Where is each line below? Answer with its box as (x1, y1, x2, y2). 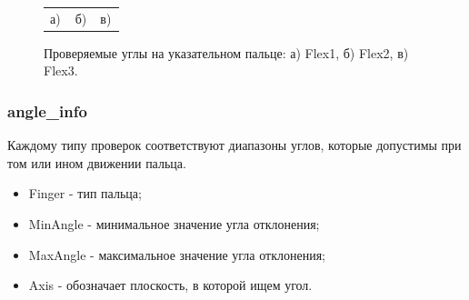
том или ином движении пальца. (7, 153, 186, 172)
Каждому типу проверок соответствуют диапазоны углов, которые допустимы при (7, 135, 462, 155)
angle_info (7, 99, 87, 122)
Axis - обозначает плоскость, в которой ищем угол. (28, 275, 313, 295)
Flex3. (44, 61, 78, 80)
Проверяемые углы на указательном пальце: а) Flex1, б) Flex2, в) (44, 43, 409, 62)
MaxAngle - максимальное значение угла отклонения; (28, 245, 325, 264)
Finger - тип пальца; (28, 184, 142, 203)
